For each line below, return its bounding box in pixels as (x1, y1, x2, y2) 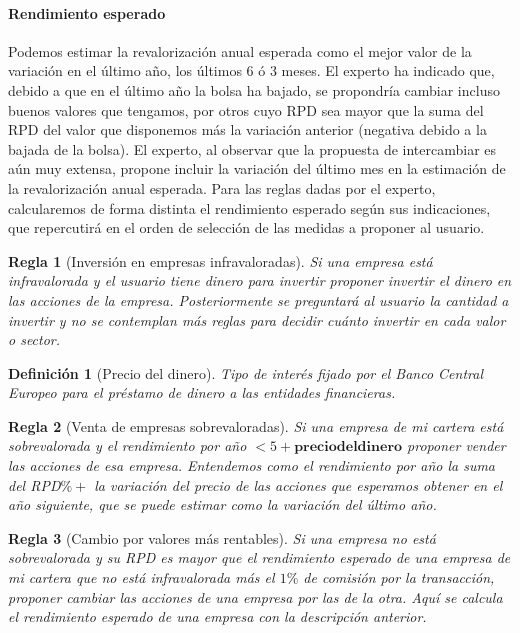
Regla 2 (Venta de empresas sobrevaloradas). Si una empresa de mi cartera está (8, 415, 504, 436)
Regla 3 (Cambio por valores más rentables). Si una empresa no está (8, 527, 436, 548)
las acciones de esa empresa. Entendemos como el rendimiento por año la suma (8, 455, 496, 476)
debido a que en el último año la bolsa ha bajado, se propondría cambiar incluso (8, 79, 500, 100)
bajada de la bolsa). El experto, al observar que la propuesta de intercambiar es (8, 138, 497, 159)
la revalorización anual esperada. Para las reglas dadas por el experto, (8, 177, 436, 198)
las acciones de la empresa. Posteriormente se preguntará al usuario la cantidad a (8, 289, 509, 310)
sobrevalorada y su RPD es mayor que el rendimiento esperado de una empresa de (8, 547, 511, 568)
